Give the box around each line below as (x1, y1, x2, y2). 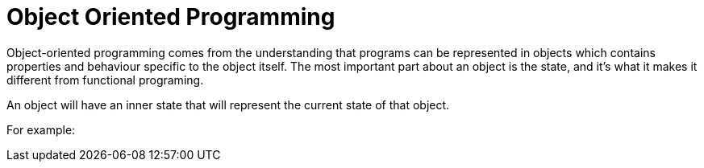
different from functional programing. (6, 72, 204, 87)
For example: (6, 122, 76, 137)
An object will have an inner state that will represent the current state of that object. (6, 97, 450, 112)
